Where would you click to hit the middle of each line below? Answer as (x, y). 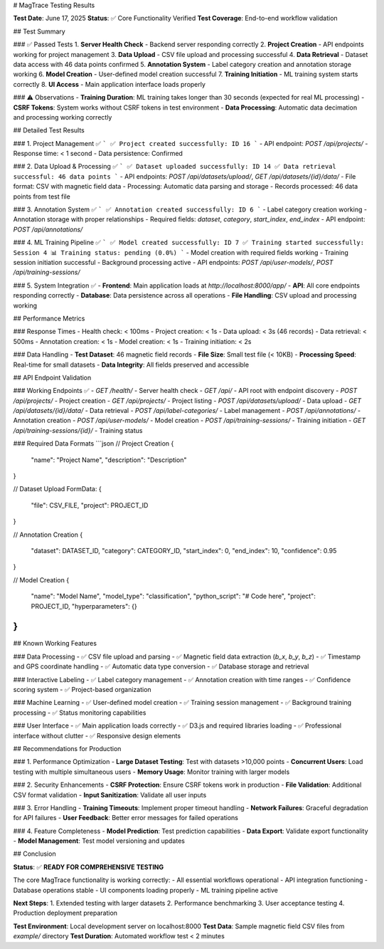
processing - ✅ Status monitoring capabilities (80, 713)
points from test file (42, 196)
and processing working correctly (63, 117)
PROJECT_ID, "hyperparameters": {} (84, 606)
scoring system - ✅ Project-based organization (82, 690)
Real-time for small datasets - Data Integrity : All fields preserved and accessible (131, 365)
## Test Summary (39, 31)
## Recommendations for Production (67, 748)
